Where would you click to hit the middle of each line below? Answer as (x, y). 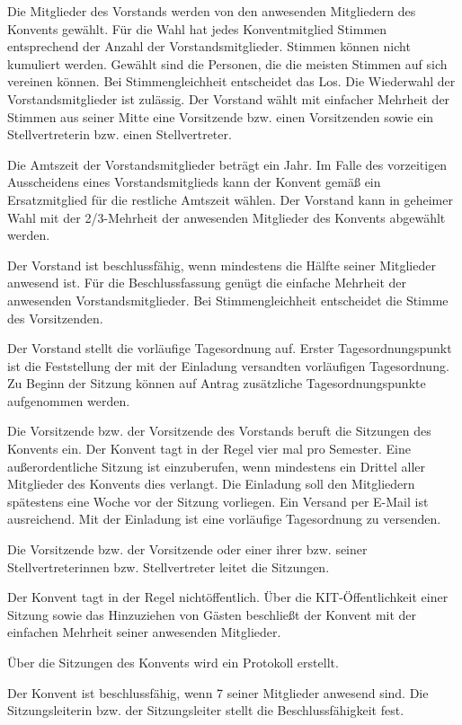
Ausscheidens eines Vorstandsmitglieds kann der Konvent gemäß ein (194, 182)
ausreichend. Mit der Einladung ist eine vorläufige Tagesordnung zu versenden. (224, 519)
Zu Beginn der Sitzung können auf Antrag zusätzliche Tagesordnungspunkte (217, 383)
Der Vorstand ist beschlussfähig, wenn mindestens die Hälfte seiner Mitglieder (222, 265)
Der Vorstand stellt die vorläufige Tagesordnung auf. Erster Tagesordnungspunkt (230, 348)
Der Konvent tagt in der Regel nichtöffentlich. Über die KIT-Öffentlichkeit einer (228, 597)
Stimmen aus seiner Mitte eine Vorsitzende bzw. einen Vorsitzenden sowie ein (221, 116)
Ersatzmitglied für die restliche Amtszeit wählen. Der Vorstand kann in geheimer (230, 199)
